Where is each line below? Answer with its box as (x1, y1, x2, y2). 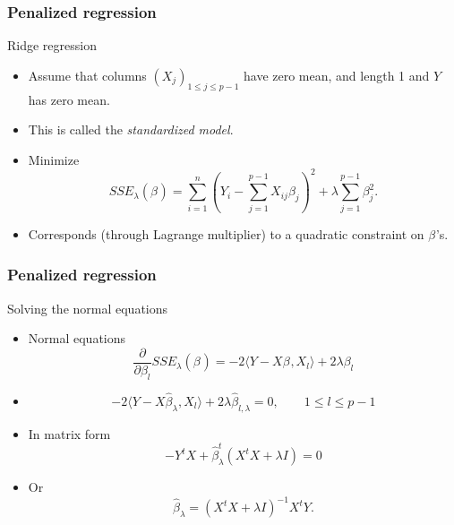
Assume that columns (28, 65, 147, 84)
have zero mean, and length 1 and (244, 65, 430, 84)
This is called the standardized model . (28, 120, 234, 139)
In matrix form (28, 424, 111, 443)
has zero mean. (28, 90, 110, 108)
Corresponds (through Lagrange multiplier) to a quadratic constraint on (28, 224, 424, 243)
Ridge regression (7, 36, 97, 55)
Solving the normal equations (7, 298, 168, 317)
